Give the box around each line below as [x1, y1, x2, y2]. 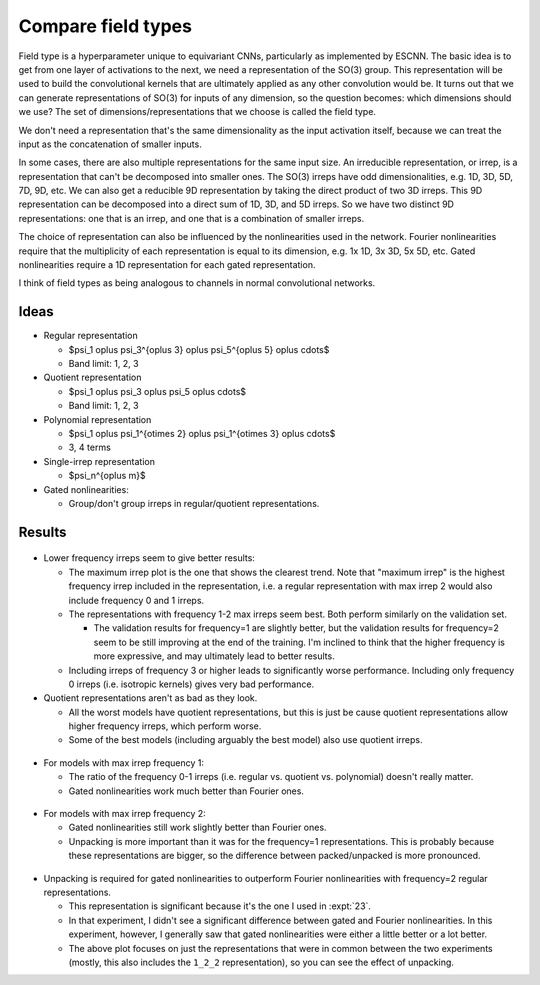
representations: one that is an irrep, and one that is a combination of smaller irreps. [18, 212, 365, 224]
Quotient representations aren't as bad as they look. [43, 692, 258, 704]
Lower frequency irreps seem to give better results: [43, 552, 255, 564]
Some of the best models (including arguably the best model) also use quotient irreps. [68, 734, 424, 746]
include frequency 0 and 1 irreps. [68, 594, 205, 606]
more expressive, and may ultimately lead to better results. [93, 650, 335, 662]
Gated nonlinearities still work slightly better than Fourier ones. [68, 821, 327, 834]
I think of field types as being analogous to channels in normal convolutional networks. [18, 277, 376, 289]
